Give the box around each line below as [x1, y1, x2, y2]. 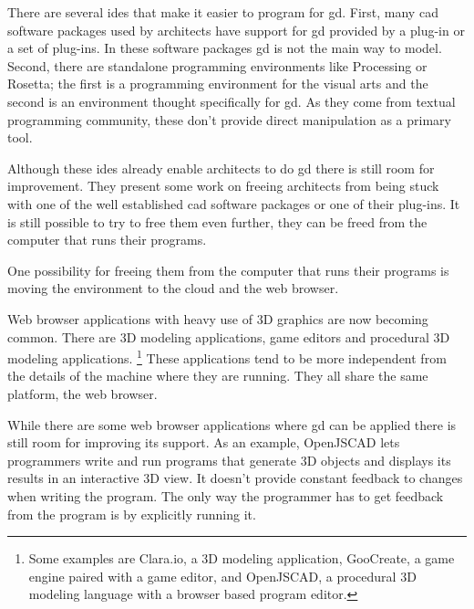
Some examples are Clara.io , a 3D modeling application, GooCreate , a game [28, 549, 455, 568]
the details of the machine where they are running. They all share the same [7, 366, 428, 385]
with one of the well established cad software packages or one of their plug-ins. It [7, 194, 460, 213]
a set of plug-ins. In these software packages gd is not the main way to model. [7, 38, 442, 58]
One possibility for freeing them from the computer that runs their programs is [7, 260, 449, 279]
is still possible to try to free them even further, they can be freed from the [7, 212, 428, 231]
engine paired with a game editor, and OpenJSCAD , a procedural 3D [28, 566, 417, 585]
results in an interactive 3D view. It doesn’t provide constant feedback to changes [7, 468, 463, 488]
